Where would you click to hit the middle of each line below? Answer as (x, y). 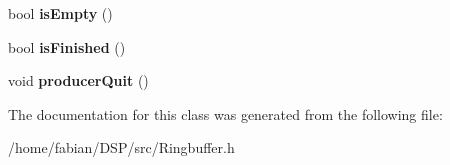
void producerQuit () (78, 80)
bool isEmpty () (60, 13)
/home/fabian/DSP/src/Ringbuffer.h (121, 147)
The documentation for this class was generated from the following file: (225, 113)
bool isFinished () (67, 46)
